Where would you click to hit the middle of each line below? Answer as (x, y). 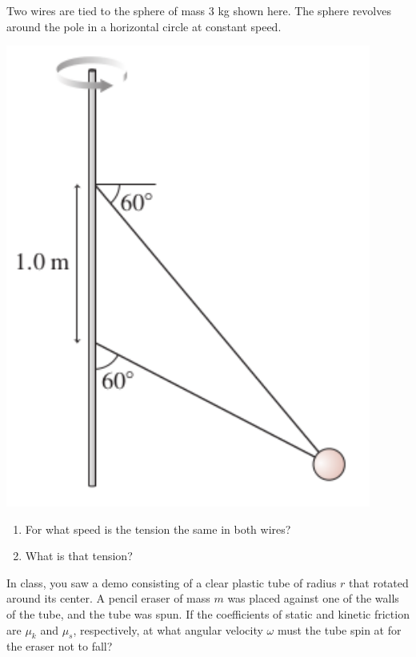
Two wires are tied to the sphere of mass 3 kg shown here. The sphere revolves (199, 10)
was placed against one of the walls (313, 598)
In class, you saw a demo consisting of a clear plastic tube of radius (172, 582)
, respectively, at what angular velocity (168, 629)
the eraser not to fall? (60, 646)
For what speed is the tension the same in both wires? (158, 529)
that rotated (379, 582)
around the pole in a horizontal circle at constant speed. (144, 26)
